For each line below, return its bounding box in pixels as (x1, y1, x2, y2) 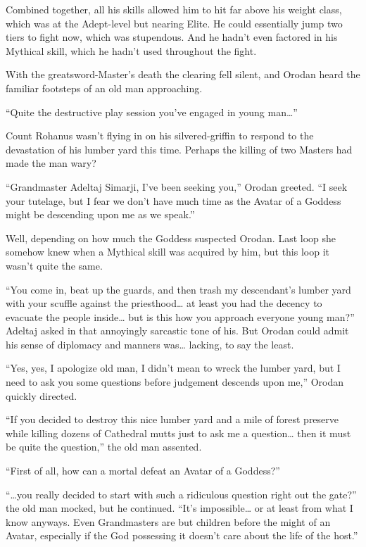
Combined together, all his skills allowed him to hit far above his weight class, (6, 2, 342, 16)
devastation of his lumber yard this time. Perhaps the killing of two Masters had (6, 142, 353, 156)
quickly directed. (6, 388, 77, 403)
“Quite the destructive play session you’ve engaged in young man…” (6, 104, 298, 119)
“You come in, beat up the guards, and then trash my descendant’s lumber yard (6, 282, 351, 296)
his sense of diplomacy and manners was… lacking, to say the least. (6, 337, 294, 351)
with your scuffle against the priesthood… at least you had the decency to (6, 296, 322, 310)
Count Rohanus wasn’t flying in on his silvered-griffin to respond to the (6, 128, 314, 143)
